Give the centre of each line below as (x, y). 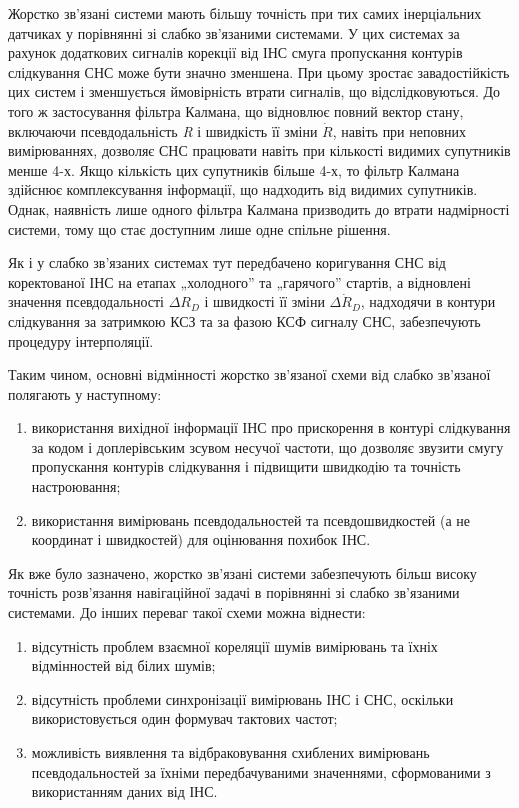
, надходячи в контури (428, 301)
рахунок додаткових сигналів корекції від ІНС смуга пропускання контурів (235, 52)
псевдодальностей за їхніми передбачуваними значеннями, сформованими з (261, 771)
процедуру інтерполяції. (81, 340)
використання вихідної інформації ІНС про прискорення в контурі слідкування (271, 427)
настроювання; (76, 486)
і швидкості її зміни (264, 301)
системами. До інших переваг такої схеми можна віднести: (187, 612)
